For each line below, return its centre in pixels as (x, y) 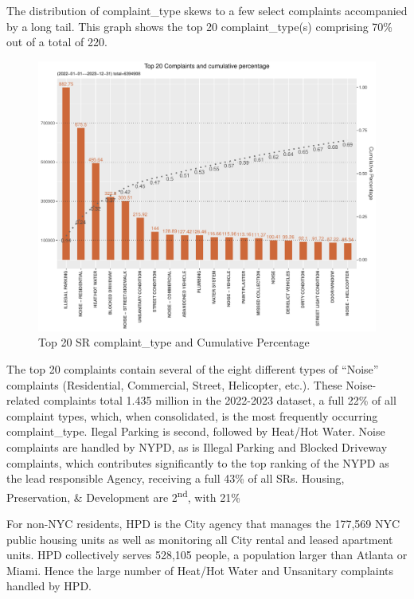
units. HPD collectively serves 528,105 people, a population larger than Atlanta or (207, 555)
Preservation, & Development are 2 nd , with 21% (123, 495)
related (23, 400)
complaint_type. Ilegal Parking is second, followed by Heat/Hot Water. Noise (196, 431)
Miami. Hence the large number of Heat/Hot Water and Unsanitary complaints (200, 570)
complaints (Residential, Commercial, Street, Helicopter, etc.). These (174, 384)
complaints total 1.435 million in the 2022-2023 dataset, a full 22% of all (220, 400)
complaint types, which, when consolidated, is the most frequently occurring (192, 415)
